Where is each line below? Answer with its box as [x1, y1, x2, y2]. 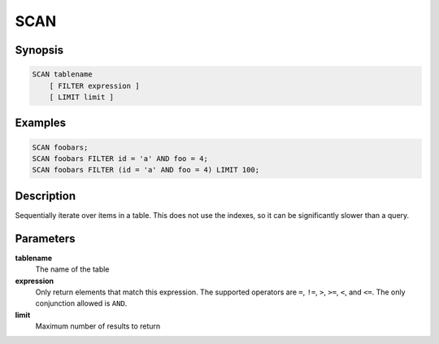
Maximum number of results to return [35, 321, 161, 331]
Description [15, 189, 76, 202]
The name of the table [35, 264, 110, 274]
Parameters [15, 232, 76, 246]
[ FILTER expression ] [49, 81, 140, 90]
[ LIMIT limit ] [49, 92, 114, 102]
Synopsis [15, 43, 64, 57]
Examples [15, 116, 67, 130]
